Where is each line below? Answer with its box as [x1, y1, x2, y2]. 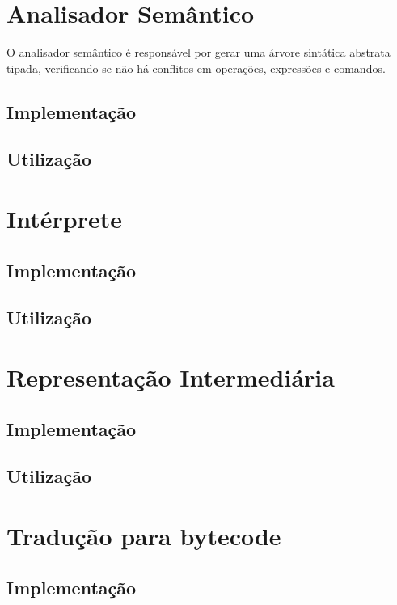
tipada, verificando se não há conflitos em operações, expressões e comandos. [6, 59, 386, 76]
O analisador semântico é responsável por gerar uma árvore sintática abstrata [6, 44, 391, 61]
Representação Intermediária [6, 361, 335, 393]
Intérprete [6, 202, 122, 235]
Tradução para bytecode [6, 518, 281, 552]
